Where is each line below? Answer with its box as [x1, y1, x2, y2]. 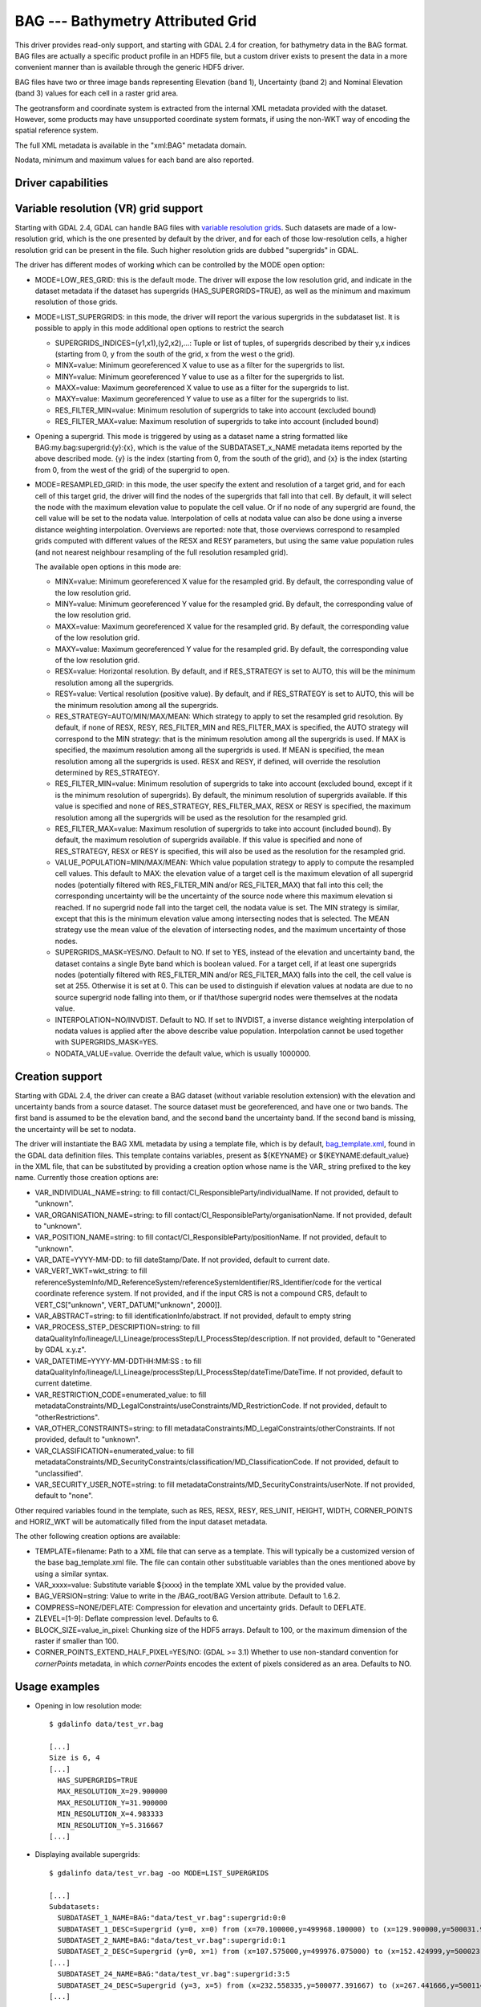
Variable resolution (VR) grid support [14, 202, 204, 215]
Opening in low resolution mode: [34, 1700, 143, 1710]
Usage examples [14, 1679, 100, 1693]
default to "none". [34, 1491, 94, 1500]
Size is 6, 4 [49, 1753, 100, 1762]
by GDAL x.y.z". [34, 1345, 87, 1354]
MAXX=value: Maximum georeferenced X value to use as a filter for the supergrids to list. [55, 383, 350, 393]
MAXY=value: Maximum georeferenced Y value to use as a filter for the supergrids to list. [55, 394, 349, 404]
